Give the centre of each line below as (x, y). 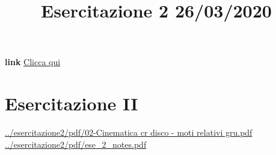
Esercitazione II (72, 103)
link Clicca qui (33, 62)
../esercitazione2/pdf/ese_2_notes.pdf (76, 144)
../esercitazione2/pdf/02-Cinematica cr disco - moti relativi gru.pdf (129, 132)
